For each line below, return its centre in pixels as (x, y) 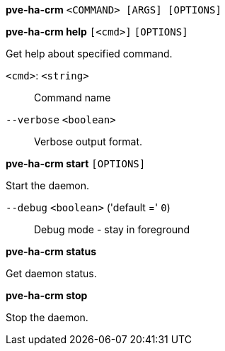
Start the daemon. (48, 185)
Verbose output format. (88, 141)
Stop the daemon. (47, 317)
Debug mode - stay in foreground (112, 229)
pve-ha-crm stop (47, 295)
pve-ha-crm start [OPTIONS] (76, 163)
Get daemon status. (51, 273)
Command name (73, 97)
